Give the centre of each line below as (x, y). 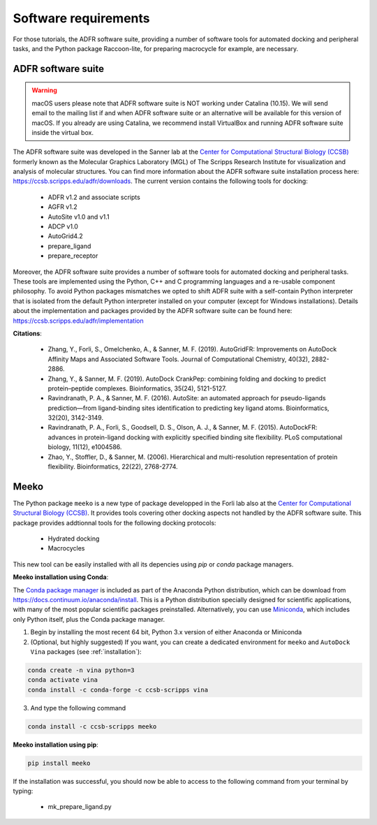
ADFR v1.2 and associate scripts (94, 197)
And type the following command (78, 708)
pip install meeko (59, 763)
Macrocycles (66, 548)
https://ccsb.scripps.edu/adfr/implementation (78, 321)
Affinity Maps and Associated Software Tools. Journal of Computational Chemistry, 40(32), (179, 359)
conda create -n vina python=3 (81, 670)
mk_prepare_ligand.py (80, 807)
